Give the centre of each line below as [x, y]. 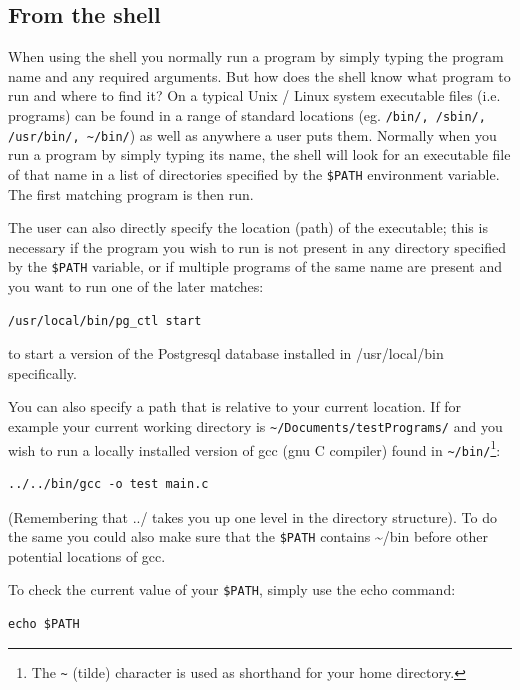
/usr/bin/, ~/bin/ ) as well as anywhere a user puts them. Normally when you [252, 134]
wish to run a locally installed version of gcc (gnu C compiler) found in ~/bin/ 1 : [254, 448]
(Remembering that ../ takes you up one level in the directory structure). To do [252, 516]
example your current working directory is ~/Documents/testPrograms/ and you [255, 425]
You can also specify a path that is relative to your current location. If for [235, 406]
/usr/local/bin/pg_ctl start [105, 320]
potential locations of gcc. [87, 555]
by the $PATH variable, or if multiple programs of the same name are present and [255, 266]
